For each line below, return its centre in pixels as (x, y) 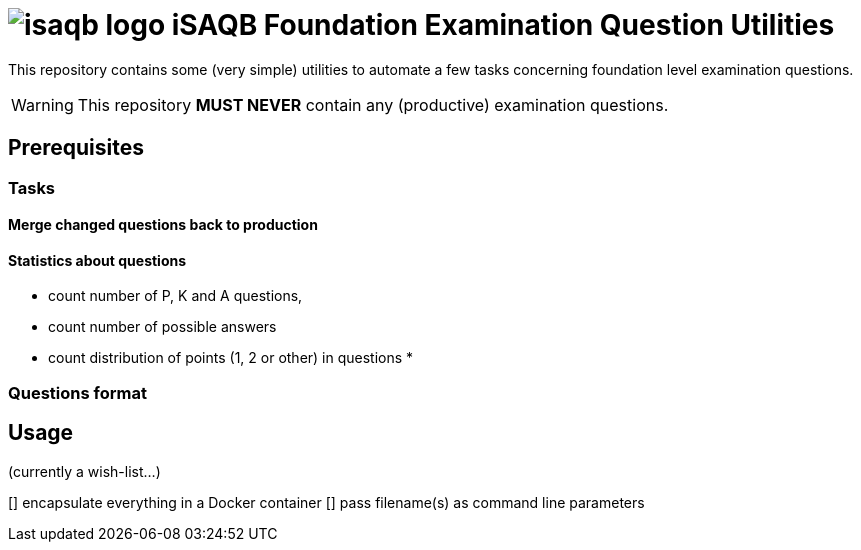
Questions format (77, 392)
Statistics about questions (97, 260)
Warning (42, 104)
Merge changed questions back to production (163, 225)
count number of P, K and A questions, (175, 296)
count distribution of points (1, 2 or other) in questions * (231, 358)
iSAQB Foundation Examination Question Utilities (503, 25)
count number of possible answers (162, 327)
